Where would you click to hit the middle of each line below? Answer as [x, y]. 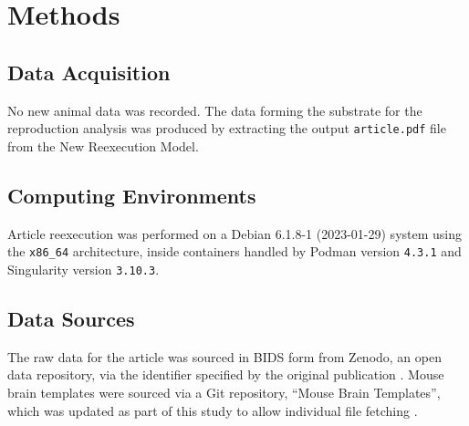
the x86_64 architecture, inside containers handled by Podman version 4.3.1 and [234, 251]
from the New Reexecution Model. [103, 145]
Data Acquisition [89, 72]
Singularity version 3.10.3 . [83, 269]
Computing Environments [132, 195]
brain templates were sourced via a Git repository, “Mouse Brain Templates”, [224, 392]
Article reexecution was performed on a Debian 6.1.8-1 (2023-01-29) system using [235, 233]
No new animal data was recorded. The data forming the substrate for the [215, 110]
